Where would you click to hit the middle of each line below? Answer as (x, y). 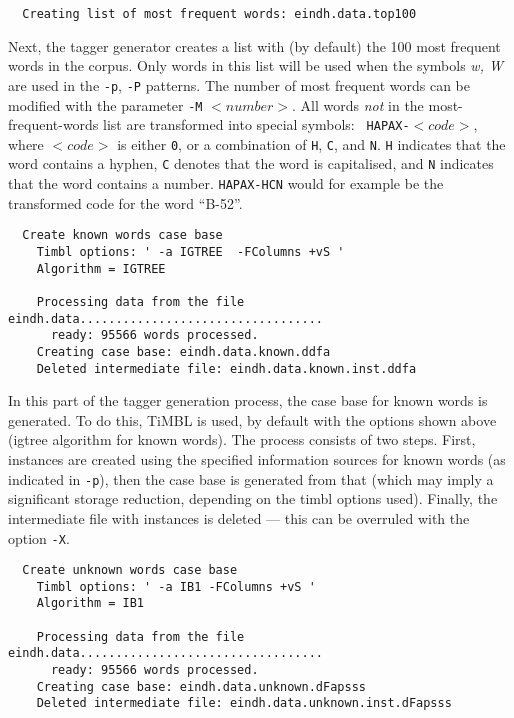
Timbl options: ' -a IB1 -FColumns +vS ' (176, 586)
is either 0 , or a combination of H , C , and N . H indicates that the (311, 143)
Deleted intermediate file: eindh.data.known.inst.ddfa (226, 368)
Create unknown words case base (130, 570)
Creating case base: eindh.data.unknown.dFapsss (201, 686)
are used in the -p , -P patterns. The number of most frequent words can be (239, 84)
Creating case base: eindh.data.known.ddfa (183, 351)
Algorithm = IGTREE (101, 268)
